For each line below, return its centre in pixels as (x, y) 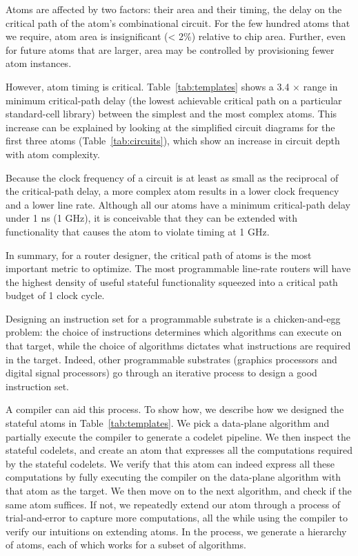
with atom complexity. (53, 154)
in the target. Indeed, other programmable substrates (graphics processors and (171, 359)
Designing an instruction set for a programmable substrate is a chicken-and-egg (173, 318)
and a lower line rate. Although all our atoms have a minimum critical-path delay (178, 204)
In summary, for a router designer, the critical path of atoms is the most (159, 255)
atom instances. (39, 63)
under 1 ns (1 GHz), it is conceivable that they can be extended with (151, 218)
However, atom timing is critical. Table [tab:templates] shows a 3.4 (148, 86)
